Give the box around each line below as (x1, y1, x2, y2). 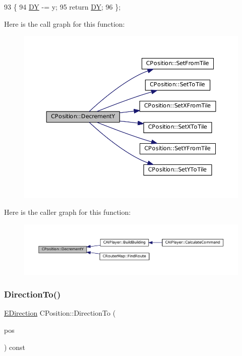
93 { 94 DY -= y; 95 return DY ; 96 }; (4, 2, 121, 12)
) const (4, 341, 26, 352)
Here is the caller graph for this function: (4, 207, 131, 217)
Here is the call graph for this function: (4, 18, 125, 29)
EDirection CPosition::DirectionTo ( (4, 308, 116, 318)
